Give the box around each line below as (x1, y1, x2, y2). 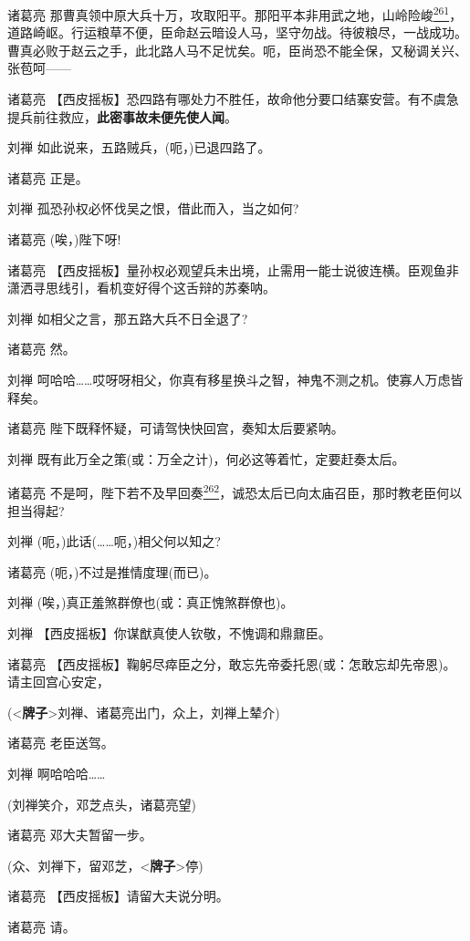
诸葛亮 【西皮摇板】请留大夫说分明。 (7, 886, 229, 905)
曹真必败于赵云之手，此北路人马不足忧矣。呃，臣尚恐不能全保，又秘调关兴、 (7, 40, 467, 59)
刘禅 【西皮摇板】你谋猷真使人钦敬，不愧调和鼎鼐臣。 (7, 623, 331, 642)
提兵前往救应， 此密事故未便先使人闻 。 (7, 107, 237, 126)
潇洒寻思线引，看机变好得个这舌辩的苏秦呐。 (7, 278, 276, 297)
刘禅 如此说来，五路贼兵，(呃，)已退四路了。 (7, 138, 271, 157)
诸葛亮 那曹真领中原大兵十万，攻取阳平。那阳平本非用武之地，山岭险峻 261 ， (7, 3, 463, 24)
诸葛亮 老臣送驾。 (7, 733, 114, 752)
